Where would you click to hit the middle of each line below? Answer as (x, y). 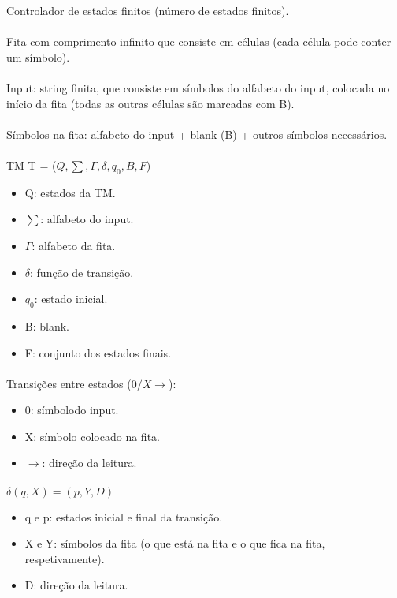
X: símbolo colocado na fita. (92, 436)
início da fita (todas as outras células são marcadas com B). (150, 103)
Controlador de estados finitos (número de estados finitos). (148, 10)
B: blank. (47, 325)
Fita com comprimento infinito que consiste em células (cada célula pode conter (199, 41)
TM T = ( (32, 164)
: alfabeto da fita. (74, 245)
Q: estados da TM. (70, 192)
